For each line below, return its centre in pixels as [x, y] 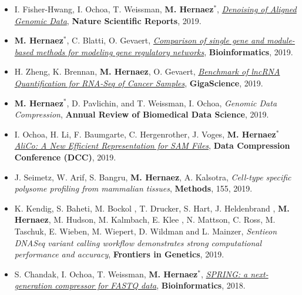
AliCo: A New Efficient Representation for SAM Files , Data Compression [152, 145]
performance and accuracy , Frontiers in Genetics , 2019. [119, 254]
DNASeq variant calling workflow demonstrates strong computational [138, 242]
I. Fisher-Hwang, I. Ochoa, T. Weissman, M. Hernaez [114, 9]
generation [33, 285]
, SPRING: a [224, 274]
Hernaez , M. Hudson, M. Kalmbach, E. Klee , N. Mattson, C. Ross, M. [145, 219]
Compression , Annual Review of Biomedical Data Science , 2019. [142, 114]
